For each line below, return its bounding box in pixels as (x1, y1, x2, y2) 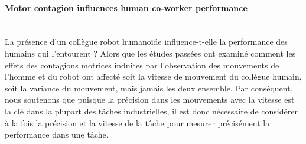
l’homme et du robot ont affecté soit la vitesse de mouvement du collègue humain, (5, 70, 302, 83)
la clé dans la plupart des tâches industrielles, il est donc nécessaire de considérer (5, 104, 298, 117)
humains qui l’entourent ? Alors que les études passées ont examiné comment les (5, 47, 296, 59)
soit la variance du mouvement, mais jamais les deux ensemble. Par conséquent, (5, 81, 293, 94)
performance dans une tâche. (5, 128, 109, 140)
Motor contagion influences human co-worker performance (5, 1, 248, 14)
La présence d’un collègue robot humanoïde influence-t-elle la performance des (5, 35, 288, 48)
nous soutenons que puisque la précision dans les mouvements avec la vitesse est (5, 93, 295, 106)
